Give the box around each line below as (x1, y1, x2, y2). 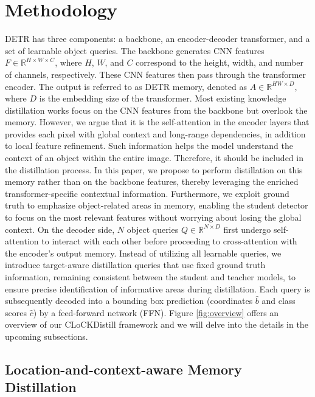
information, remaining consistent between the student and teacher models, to (5, 271, 296, 283)
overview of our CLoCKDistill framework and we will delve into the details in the (5, 318, 308, 331)
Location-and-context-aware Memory (5, 359, 242, 378)
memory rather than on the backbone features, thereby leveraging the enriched (5, 175, 299, 188)
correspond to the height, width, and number (136, 56, 304, 69)
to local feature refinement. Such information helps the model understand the (5, 139, 294, 152)
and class (261, 294, 296, 307)
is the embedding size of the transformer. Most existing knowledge (39, 92, 286, 105)
